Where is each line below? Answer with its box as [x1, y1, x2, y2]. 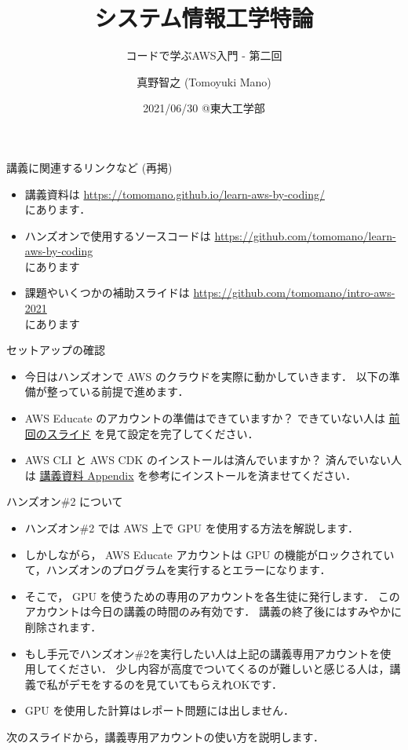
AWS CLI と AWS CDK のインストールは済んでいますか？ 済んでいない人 [24, 452, 402, 468]
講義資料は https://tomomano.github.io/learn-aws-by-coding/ [24, 185, 325, 202]
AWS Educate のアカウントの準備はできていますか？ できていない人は [24, 410, 385, 426]
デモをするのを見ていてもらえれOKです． [68, 675, 282, 692]
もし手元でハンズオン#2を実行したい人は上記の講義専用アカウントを [24, 645, 381, 661]
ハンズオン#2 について [6, 493, 123, 510]
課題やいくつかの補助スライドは [24, 284, 190, 301]
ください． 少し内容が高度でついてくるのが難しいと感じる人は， [56, 660, 390, 677]
